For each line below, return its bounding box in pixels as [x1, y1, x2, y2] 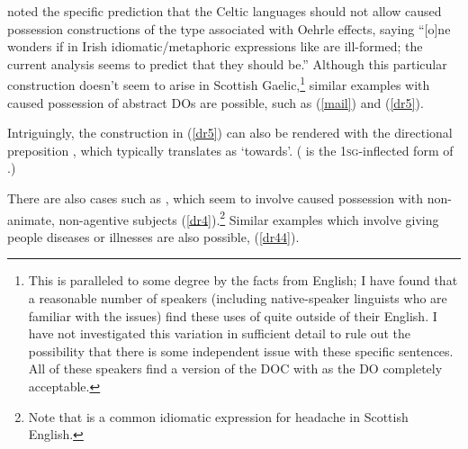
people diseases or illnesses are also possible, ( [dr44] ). [7, 227, 300, 246]
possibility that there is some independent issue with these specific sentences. [28, 341, 454, 360]
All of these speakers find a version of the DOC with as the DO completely [28, 359, 443, 378]
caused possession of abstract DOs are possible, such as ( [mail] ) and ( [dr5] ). [7, 93, 424, 112]
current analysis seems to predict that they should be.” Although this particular [7, 54, 447, 73]
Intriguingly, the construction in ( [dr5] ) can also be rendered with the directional [7, 123, 453, 142]
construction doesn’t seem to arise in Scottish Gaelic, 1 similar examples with [7, 73, 430, 94]
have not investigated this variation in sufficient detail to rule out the [28, 324, 410, 343]
